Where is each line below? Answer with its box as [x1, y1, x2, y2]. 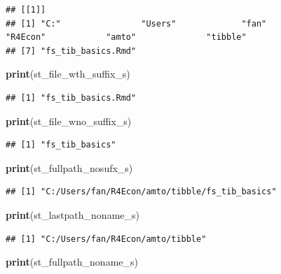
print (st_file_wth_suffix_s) [6, 66, 130, 81]
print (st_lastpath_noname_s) [6, 207, 139, 222]
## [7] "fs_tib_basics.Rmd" [6, 45, 137, 56]
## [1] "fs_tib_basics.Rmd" [6, 92, 137, 103]
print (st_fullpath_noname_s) [6, 254, 138, 269]
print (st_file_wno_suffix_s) [6, 113, 132, 128]
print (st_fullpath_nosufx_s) [6, 160, 133, 175]
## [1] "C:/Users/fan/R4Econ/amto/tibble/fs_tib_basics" [6, 187, 277, 197]
